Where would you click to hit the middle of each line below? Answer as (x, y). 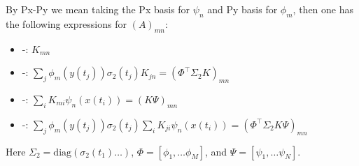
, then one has (323, 9)
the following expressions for (66, 23)
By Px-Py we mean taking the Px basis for (98, 9)
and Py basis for (242, 9)
